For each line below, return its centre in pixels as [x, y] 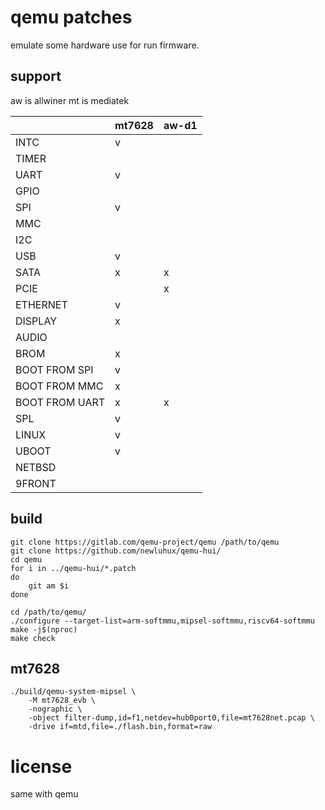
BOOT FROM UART [60, 402]
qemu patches [71, 17]
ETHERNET [41, 304]
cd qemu [26, 559]
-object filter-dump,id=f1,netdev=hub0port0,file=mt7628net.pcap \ [171, 718]
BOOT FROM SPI [54, 369]
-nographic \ [55, 709]
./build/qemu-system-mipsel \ [73, 692]
